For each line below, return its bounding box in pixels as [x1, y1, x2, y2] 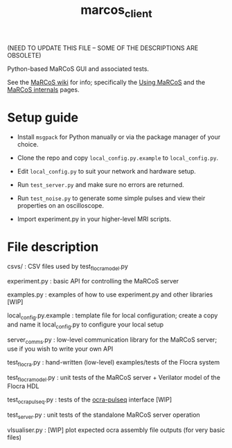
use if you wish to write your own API [7, 345, 114, 353]
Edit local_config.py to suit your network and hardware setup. [17, 167, 196, 175]
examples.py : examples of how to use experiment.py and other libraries [7, 290, 213, 299]
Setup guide [7, 110, 79, 125]
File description [7, 239, 99, 255]
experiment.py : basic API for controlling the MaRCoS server [7, 277, 179, 285]
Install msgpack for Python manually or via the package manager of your [17, 133, 221, 141]
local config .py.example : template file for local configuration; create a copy [7, 311, 218, 322]
